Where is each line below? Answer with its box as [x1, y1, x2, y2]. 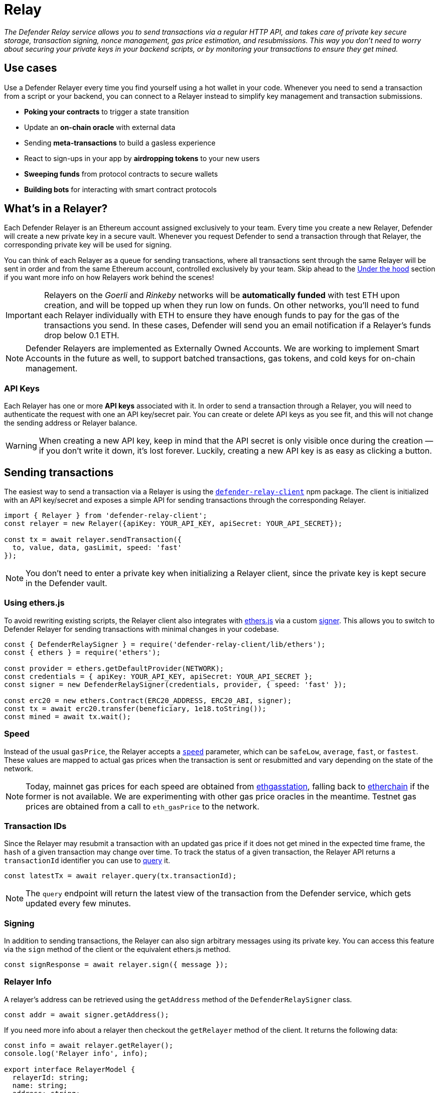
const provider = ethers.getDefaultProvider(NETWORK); [4, 664, 224, 672]
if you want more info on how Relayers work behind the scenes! [4, 273, 214, 282]
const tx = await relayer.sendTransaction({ [4, 535, 182, 544]
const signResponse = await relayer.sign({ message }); [4, 961, 228, 969]
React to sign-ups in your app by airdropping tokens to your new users [24, 154, 260, 163]
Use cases [4, 62, 57, 75]
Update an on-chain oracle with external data [24, 122, 176, 131]
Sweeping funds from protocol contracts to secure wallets [24, 169, 218, 178]
